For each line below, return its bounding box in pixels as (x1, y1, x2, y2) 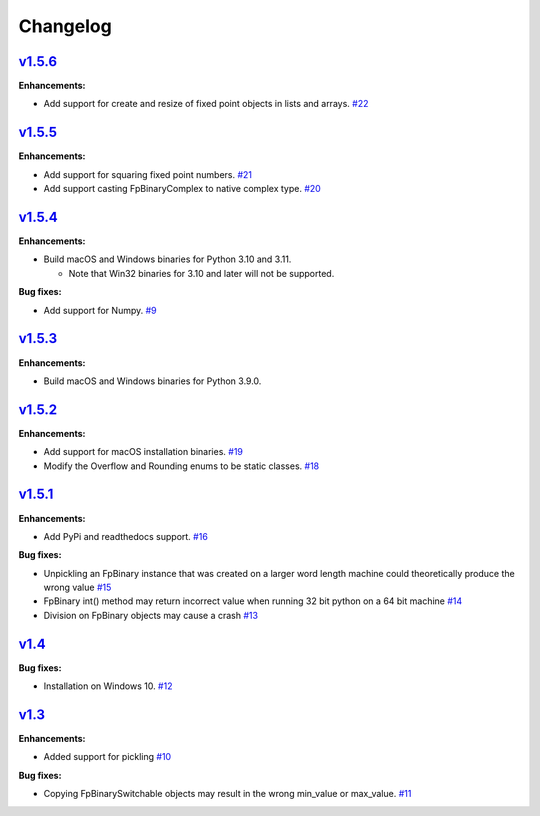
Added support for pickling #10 (43, 751, 172, 763)
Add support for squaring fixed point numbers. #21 (43, 168, 253, 180)
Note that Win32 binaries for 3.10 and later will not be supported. (68, 267, 335, 279)
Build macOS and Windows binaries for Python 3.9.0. (43, 375, 262, 387)
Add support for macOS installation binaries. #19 (43, 446, 244, 458)
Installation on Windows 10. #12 (43, 680, 173, 692)
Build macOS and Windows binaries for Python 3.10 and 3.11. (43, 253, 292, 265)
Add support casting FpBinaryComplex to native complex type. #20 (43, 183, 322, 195)
